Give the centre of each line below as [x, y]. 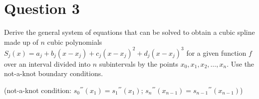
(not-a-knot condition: [38, 90]
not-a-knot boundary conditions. [54, 73]
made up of [21, 42]
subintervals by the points [139, 63]
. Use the [241, 63]
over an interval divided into [47, 63]
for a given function [216, 52]
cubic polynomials [75, 42]
